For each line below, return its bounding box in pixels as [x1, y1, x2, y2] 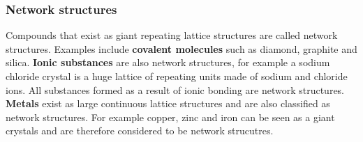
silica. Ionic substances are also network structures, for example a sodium [6, 55, 330, 70]
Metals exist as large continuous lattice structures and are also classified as [6, 96, 330, 111]
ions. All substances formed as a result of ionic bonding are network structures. [6, 82, 345, 97]
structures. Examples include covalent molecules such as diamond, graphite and [6, 41, 357, 56]
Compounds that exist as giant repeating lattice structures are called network [6, 28, 338, 42]
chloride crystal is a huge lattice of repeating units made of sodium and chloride [6, 69, 348, 83]
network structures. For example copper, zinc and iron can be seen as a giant [6, 109, 335, 124]
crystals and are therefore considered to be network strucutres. [6, 123, 274, 138]
